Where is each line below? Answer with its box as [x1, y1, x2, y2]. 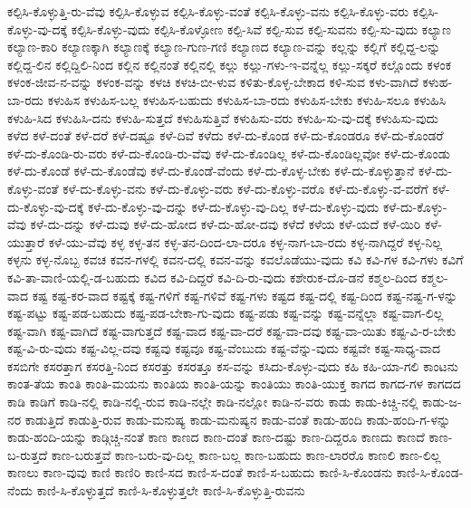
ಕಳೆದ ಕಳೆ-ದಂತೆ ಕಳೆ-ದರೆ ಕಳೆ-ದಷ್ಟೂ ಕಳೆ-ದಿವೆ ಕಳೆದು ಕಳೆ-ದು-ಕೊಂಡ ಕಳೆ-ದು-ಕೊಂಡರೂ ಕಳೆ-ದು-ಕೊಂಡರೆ [7, 126, 444, 145]
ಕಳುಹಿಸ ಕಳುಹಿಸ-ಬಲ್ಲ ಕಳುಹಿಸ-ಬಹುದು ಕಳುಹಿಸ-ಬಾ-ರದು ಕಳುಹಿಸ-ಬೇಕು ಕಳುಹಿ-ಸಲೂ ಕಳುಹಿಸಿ [47, 90, 447, 109]
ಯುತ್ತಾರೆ [7, 232, 44, 251]
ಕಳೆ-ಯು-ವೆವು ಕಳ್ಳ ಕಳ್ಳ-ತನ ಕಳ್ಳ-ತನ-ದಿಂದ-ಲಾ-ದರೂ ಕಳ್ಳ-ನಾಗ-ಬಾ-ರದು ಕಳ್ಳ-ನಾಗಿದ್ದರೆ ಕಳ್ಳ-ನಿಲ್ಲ [48, 232, 443, 251]
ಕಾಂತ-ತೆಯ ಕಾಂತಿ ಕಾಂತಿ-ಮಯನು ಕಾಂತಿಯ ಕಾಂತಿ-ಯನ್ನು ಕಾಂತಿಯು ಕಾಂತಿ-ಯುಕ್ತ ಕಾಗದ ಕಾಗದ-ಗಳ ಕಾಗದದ [7, 374, 461, 393]
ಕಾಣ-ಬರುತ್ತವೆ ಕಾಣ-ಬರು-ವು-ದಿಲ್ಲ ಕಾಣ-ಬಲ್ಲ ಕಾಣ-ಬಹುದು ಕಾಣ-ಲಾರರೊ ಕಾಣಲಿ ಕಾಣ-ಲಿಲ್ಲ [51, 445, 441, 464]
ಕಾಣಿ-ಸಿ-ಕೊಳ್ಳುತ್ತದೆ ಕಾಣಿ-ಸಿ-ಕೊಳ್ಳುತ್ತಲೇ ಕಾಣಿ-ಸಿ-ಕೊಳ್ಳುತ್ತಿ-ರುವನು [36, 481, 305, 500]
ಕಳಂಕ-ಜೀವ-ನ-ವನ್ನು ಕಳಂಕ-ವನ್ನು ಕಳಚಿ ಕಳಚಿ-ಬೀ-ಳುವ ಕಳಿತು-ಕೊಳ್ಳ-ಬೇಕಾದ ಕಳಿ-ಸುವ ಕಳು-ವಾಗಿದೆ [7, 72, 418, 91]
